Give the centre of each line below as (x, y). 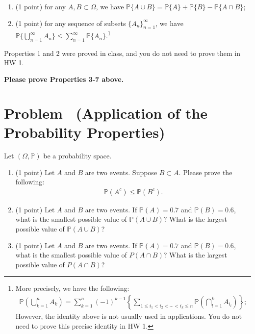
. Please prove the (205, 172)
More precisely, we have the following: (72, 288)
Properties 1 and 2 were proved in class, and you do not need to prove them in (122, 53)
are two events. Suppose (121, 172)
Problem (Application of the (106, 113)
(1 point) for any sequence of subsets (71, 23)
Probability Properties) (85, 132)
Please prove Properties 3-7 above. (64, 79)
